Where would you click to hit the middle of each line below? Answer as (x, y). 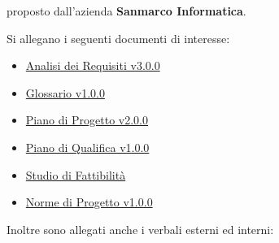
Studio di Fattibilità (76, 174)
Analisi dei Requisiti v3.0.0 (93, 65)
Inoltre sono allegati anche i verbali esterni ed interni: (140, 229)
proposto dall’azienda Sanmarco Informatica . (126, 11)
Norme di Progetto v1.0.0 (89, 202)
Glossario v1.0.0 (65, 92)
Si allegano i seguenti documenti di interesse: (118, 38)
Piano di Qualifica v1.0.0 (87, 147)
